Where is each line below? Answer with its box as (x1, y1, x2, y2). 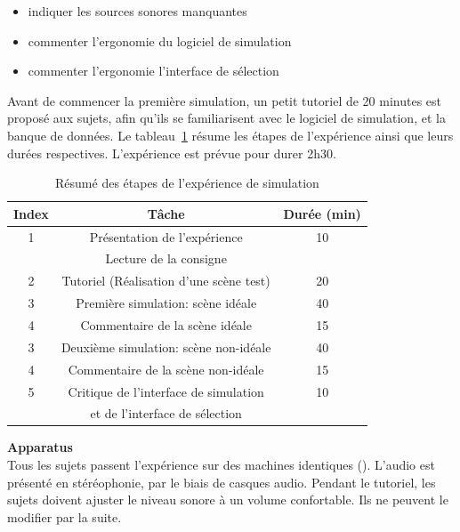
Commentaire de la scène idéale (80, 315, 252, 334)
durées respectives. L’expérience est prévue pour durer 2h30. (7, 143, 336, 162)
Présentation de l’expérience (89, 227, 243, 246)
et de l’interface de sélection (90, 404, 242, 423)
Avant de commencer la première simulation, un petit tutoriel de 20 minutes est (7, 91, 442, 109)
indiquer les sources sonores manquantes (28, 2, 247, 20)
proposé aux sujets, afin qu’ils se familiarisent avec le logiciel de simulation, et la (7, 109, 446, 127)
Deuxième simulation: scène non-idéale (61, 337, 271, 356)
